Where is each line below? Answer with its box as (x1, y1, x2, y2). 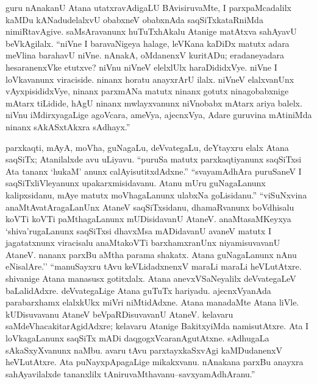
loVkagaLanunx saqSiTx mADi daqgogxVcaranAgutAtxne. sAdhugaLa (5, 332, 269, 344)
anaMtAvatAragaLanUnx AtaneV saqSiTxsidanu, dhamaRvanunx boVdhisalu (5, 200, 294, 213)
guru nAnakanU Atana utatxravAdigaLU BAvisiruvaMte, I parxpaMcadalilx (5, 1, 291, 13)
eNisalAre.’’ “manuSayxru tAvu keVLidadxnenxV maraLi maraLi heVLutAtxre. (5, 260, 302, 273)
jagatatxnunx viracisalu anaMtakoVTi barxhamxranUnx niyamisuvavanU (5, 236, 280, 249)
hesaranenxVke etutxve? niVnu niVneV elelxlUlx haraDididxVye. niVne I (5, 60, 277, 73)
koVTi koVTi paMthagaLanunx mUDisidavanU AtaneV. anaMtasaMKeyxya (5, 212, 291, 225)
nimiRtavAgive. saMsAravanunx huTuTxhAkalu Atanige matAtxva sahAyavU (5, 25, 297, 38)
